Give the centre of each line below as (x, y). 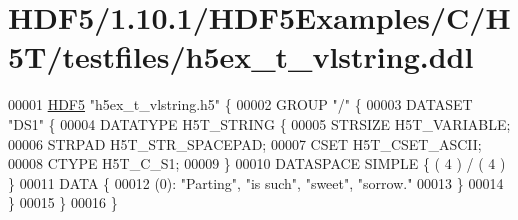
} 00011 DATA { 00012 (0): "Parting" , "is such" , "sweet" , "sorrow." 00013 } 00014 (256, 182)
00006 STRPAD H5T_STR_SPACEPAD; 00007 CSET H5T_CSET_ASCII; (245, 143)
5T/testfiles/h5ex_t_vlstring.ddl (241, 56)
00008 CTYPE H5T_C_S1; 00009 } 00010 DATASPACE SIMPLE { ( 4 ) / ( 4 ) (257, 163)
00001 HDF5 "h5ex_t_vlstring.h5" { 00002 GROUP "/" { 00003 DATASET (240, 104)
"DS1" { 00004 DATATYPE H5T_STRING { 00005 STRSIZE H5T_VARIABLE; (259, 123)
